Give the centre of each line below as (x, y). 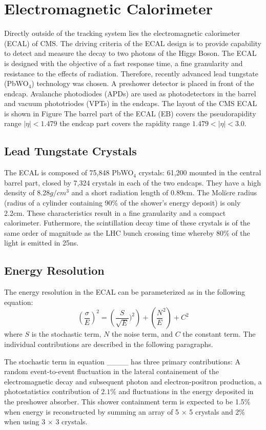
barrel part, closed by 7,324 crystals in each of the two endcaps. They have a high (132, 182)
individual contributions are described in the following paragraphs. (109, 344)
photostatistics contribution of (52, 391)
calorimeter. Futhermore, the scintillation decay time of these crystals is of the (127, 223)
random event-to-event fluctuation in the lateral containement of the (111, 371)
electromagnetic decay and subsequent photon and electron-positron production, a (133, 381)
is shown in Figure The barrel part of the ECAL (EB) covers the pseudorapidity (130, 113)
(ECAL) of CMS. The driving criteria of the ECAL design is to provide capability (133, 43)
